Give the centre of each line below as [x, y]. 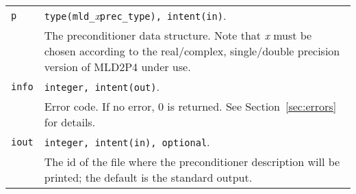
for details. [70, 122]
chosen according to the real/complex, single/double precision [192, 51]
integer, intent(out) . [102, 86]
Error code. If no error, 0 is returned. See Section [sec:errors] [190, 106]
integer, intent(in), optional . [127, 142]
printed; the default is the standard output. [148, 177]
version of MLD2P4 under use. [117, 67]
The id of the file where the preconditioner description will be [192, 162]
